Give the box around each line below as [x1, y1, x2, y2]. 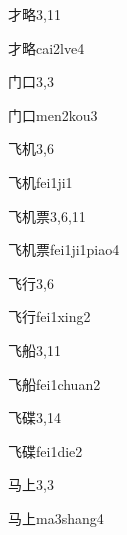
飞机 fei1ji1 [8, 171, 73, 192]
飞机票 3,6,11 [8, 205, 86, 226]
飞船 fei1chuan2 [8, 373, 101, 394]
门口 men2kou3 [8, 104, 98, 125]
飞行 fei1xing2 [8, 306, 91, 327]
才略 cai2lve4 [8, 37, 85, 58]
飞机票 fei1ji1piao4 [8, 239, 120, 260]
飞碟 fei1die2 [8, 440, 83, 461]
